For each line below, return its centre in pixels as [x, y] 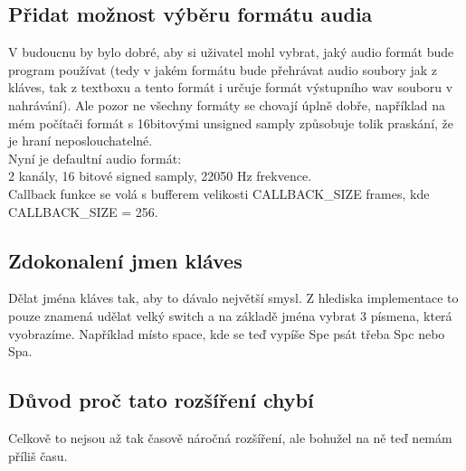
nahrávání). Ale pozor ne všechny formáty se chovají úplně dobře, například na [227, 104]
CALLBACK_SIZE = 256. [83, 211]
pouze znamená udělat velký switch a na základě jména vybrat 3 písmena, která [230, 315]
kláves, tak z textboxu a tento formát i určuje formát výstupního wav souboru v [231, 87]
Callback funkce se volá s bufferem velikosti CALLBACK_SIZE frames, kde [219, 193]
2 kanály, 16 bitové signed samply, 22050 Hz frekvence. [160, 176]
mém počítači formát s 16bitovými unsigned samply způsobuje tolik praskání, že [231, 122]
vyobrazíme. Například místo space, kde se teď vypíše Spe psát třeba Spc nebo [227, 333]
